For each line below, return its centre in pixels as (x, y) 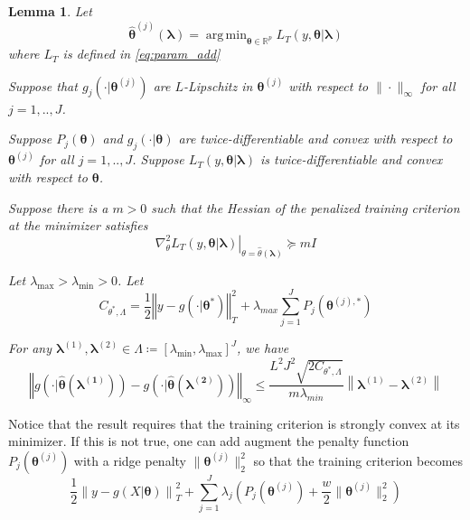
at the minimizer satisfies (78, 225)
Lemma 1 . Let (50, 11)
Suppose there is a (58, 207)
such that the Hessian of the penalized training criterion (305, 207)
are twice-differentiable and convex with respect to (315, 139)
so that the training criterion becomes (358, 460)
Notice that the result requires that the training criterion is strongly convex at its (234, 423)
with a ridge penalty (130, 460)
